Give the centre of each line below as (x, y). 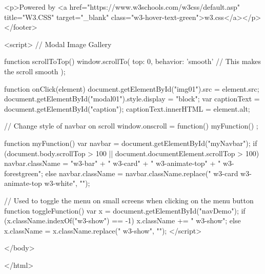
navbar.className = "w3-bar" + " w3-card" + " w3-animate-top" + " (113, 163)
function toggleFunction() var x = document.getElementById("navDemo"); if (125, 210)
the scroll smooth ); (35, 71)
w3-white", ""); (67, 183)
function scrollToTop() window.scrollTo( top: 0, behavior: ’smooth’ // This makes (133, 61)
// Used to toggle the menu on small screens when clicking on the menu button (129, 200)
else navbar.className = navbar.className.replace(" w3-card (142, 173)
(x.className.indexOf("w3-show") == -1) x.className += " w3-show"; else (123, 220)
